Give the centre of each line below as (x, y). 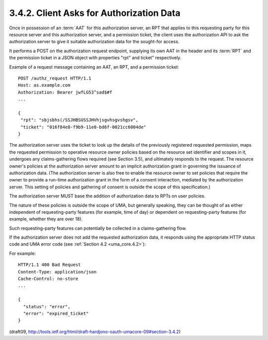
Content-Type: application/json (57, 272)
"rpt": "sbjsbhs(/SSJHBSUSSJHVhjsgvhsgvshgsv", (79, 120)
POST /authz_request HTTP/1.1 (55, 78)
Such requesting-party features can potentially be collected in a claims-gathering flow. (98, 228)
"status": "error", (47, 306)
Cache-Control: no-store (48, 279)
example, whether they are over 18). (46, 219)
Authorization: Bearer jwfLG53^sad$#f (65, 92)
